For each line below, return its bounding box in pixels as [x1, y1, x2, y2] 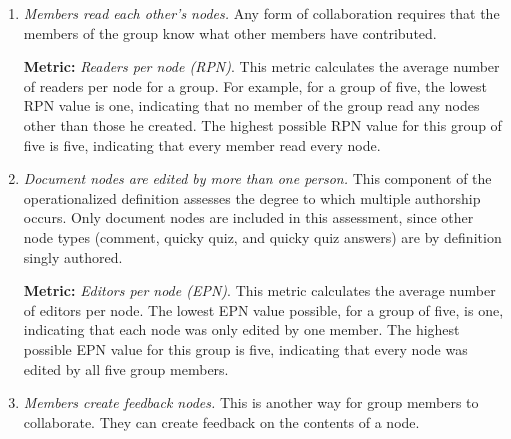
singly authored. [23, 246, 123, 267]
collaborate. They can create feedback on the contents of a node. [23, 411, 420, 432]
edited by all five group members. [23, 358, 229, 379]
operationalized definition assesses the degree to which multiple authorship [23, 187, 481, 208]
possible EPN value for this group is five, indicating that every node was [23, 338, 468, 359]
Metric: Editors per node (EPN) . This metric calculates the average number [23, 280, 496, 301]
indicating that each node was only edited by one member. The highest [23, 319, 460, 340]
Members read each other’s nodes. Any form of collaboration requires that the [23, 3, 500, 23]
